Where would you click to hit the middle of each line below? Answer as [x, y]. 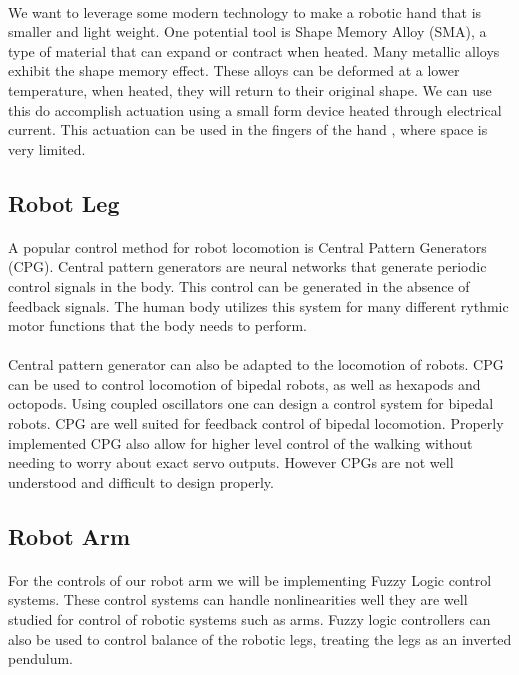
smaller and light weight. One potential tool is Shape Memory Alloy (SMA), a [247, 31]
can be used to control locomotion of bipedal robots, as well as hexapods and [244, 383]
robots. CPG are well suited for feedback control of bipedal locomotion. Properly [256, 423]
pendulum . [40, 658]
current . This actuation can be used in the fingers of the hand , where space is [248, 129]
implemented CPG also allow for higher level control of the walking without [240, 442]
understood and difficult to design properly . [141, 481]
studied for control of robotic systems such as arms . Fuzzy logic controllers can [249, 619]
